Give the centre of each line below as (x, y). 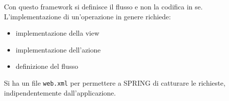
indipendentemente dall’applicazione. (60, 92)
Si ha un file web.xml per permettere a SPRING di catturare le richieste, (115, 82)
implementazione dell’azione (58, 49)
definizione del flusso (47, 66)
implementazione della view (57, 33)
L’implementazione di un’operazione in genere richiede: (87, 16)
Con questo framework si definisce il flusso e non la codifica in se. (103, 6)
